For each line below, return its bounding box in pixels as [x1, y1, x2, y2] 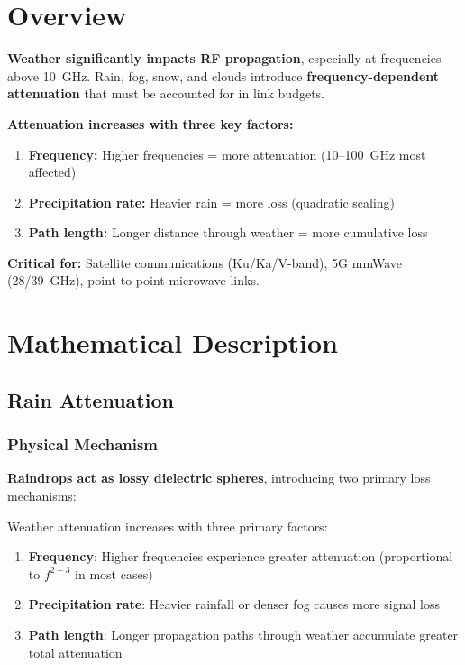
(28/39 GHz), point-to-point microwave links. [7, 271, 260, 290]
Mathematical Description [7, 324, 338, 361]
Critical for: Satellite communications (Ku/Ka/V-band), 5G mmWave [7, 253, 402, 272]
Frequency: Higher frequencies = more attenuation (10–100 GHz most [28, 144, 426, 163]
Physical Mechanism [7, 433, 159, 456]
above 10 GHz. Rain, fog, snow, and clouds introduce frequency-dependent [7, 66, 440, 85]
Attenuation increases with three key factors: [7, 114, 294, 133]
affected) [28, 162, 77, 181]
